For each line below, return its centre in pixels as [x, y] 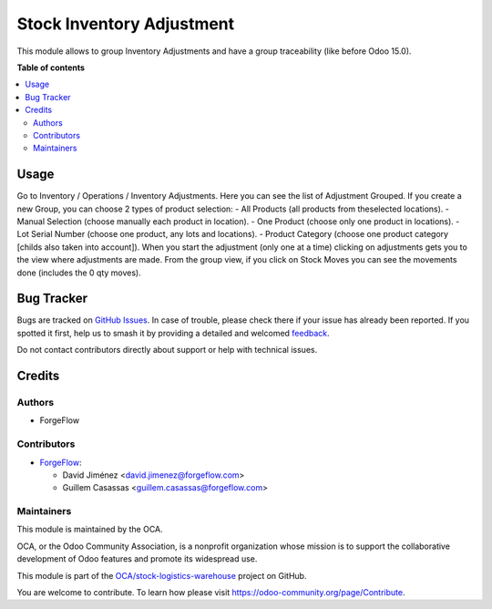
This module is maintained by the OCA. [90, 530]
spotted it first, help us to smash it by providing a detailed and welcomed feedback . [173, 333]
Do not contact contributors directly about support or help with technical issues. [167, 350]
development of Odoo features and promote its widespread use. [137, 559]
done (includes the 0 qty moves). [79, 273]
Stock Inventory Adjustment [126, 24]
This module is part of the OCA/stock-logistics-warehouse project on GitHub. [162, 575]
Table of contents [51, 67]
